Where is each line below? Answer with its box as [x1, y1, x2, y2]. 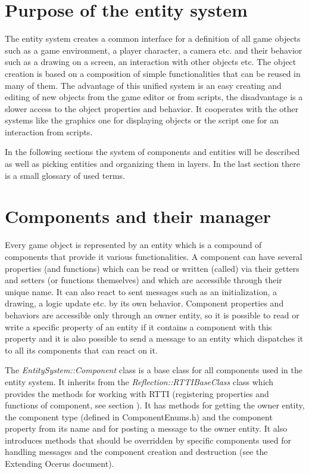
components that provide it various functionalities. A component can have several [5, 250, 302, 262]
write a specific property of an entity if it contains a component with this [5, 320, 272, 333]
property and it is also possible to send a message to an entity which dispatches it [5, 332, 304, 345]
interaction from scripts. [5, 125, 93, 138]
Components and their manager [5, 204, 271, 228]
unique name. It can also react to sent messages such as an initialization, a [5, 285, 277, 298]
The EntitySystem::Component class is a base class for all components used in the [5, 364, 302, 376]
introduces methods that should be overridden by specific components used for [5, 433, 291, 446]
